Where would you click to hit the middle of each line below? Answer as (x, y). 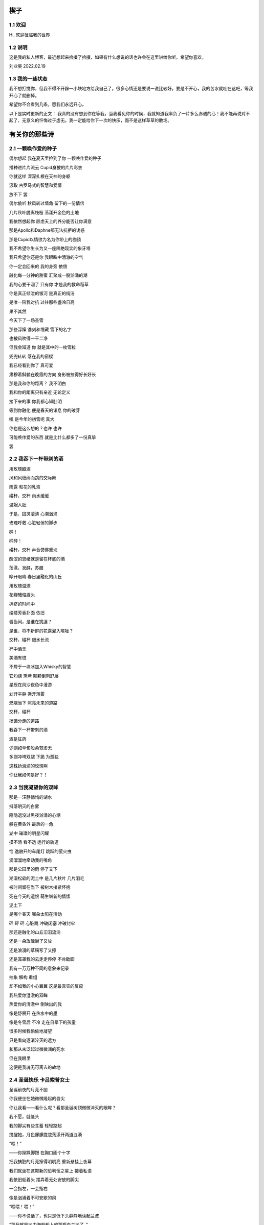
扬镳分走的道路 (24, 721)
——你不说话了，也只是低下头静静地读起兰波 (54, 1216)
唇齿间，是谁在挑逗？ (31, 622)
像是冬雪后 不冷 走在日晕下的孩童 (42, 1022)
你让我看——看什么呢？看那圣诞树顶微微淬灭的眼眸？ (63, 1107)
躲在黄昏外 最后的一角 (31, 824)
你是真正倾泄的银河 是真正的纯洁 (42, 294)
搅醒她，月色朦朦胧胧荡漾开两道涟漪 (45, 1135)
